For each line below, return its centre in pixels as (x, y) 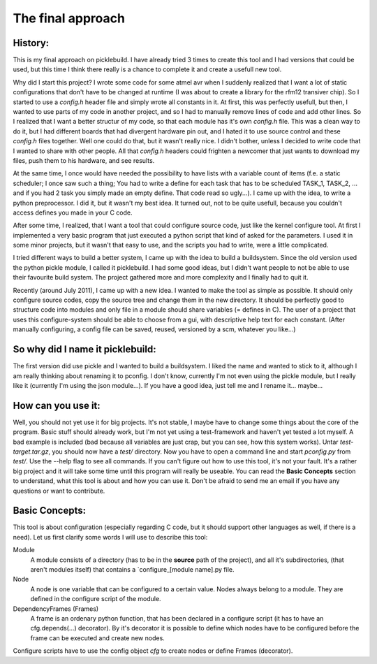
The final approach (69, 18)
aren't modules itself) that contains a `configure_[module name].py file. (132, 570)
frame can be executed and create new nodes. (98, 638)
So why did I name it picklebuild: (84, 349)
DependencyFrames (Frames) (56, 609)
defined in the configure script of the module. (96, 599)
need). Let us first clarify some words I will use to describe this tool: (110, 537)
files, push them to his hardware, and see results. (84, 160)
